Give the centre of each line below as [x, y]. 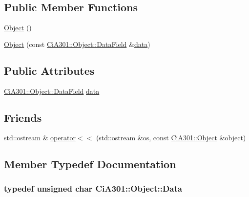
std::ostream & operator [40, 138]
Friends [23, 117]
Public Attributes [49, 70]
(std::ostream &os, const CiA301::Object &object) [171, 138]
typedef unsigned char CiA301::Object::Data [93, 188]
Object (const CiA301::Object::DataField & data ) [77, 44]
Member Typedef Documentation [90, 164]
